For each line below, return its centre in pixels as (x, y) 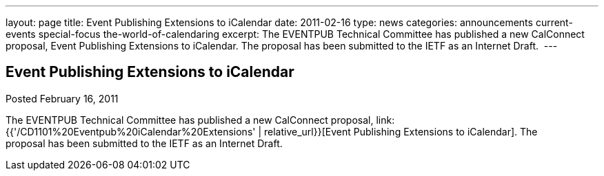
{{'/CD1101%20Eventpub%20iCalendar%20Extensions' (131, 131)
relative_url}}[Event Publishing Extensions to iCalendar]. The (401, 131)
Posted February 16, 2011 (62, 98)
